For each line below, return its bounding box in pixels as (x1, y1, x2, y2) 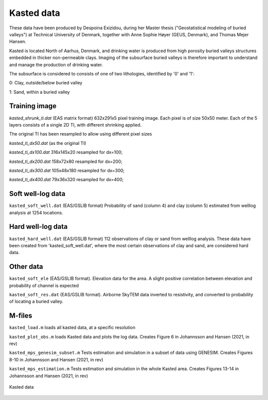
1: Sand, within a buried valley (9, 89, 70, 95)
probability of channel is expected (9, 282, 79, 288)
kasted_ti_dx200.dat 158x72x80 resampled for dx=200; (9, 158, 123, 164)
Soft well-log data (9, 190, 66, 198)
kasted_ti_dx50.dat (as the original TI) (9, 140, 86, 146)
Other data (9, 263, 43, 271)
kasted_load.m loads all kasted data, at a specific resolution (9, 325, 136, 331)
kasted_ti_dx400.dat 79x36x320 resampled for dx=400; (9, 177, 124, 183)
